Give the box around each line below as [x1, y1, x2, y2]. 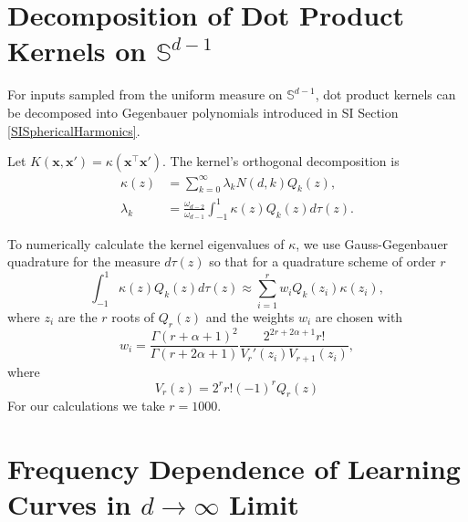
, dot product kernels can [315, 85, 456, 104]
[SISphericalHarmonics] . [7, 120, 140, 140]
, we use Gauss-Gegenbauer [296, 234, 449, 253]
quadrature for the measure [7, 252, 161, 271]
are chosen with [315, 307, 403, 326]
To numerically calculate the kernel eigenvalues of [7, 234, 285, 253]
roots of [111, 307, 155, 326]
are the [57, 307, 98, 326]
